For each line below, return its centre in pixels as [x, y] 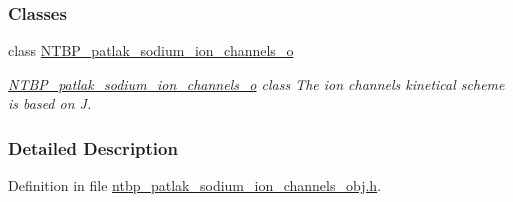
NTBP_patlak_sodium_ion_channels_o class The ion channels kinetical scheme [256, 83]
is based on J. [50, 103]
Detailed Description [93, 147]
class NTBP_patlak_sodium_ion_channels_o [151, 50]
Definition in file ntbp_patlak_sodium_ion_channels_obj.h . [195, 185]
